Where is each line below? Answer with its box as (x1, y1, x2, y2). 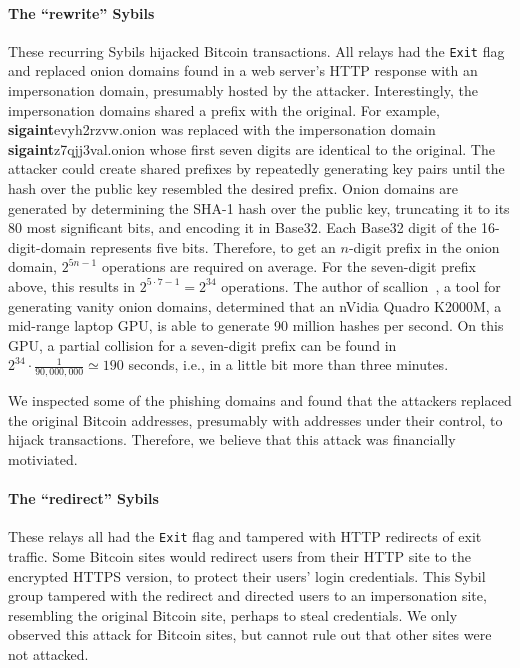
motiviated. (8, 448, 78, 469)
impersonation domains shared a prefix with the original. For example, (8, 99, 440, 120)
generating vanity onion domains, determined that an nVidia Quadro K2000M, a (8, 295, 502, 316)
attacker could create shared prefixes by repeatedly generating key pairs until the (8, 158, 505, 179)
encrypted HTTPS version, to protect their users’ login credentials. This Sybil (8, 565, 486, 586)
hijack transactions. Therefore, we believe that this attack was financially (8, 429, 456, 450)
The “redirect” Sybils (8, 488, 159, 509)
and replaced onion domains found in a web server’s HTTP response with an (8, 60, 478, 81)
